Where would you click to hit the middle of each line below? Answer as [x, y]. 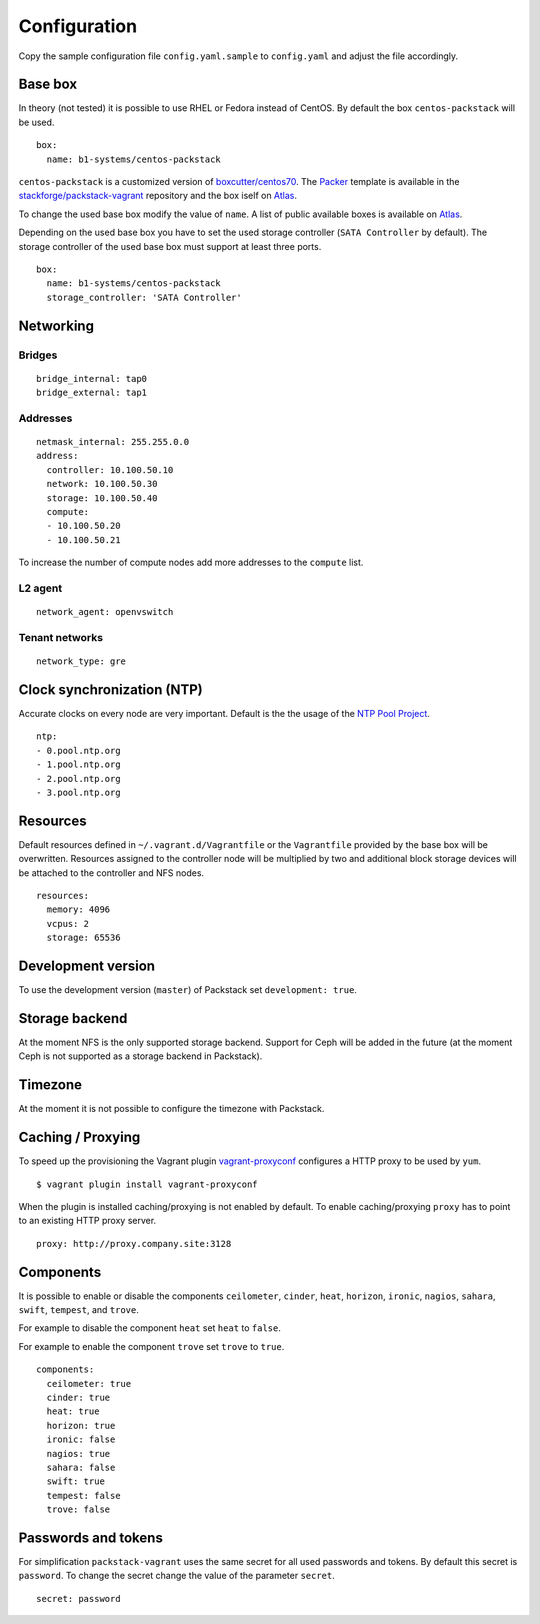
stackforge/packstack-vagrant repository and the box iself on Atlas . [158, 196]
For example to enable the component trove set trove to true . [151, 1346]
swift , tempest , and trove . [78, 1310]
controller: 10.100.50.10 [110, 469]
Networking [56, 325]
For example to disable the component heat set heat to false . [150, 1328]
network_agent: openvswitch [105, 612]
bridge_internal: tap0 [92, 378]
